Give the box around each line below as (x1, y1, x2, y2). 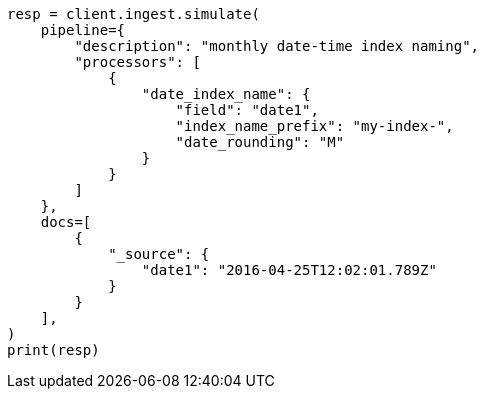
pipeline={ (40, 22, 126, 38)
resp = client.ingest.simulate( (7, 6, 260, 22)
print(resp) (7, 342, 100, 358)
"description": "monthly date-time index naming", (74, 38, 480, 54)
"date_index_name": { (141, 86, 311, 102)
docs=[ (40, 214, 92, 230)
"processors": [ (74, 54, 201, 70)
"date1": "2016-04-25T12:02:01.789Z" (141, 262, 437, 278)
